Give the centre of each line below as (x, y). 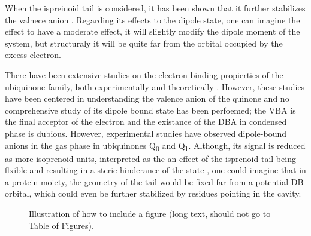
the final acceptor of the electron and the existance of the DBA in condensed (146, 122)
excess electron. (33, 55)
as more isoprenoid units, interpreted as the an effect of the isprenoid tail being (150, 158)
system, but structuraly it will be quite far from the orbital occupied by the (144, 43)
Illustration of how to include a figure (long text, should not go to (150, 214)
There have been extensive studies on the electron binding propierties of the (144, 74)
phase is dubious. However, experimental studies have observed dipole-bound (146, 133)
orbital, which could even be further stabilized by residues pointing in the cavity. (153, 193)
